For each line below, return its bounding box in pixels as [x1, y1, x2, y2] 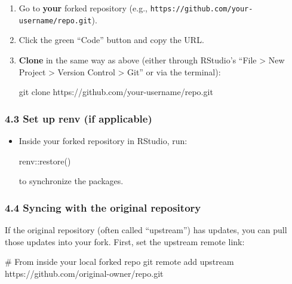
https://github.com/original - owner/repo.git [5, 267, 164, 279]
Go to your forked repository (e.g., [19, 2, 147, 14]
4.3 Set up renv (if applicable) [5, 111, 152, 126]
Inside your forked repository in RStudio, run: [19, 134, 188, 146]
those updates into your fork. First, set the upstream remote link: [5, 235, 245, 248]
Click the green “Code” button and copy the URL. [19, 33, 204, 46]
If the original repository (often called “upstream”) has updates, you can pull [5, 223, 287, 236]
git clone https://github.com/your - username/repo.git [19, 85, 213, 98]
